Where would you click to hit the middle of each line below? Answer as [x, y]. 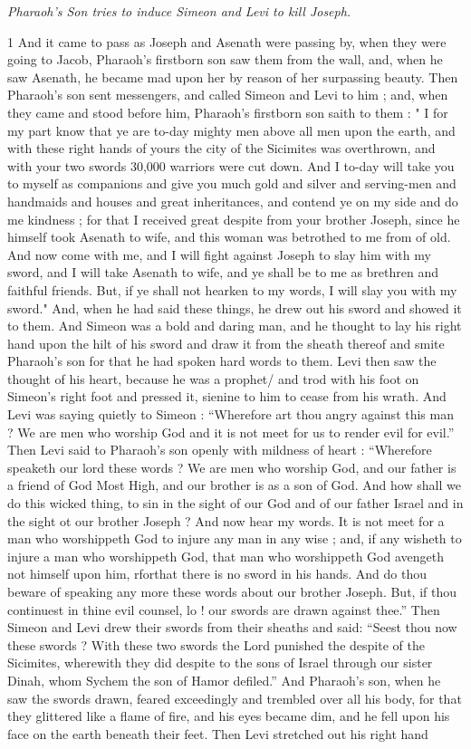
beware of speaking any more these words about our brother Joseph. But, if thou [232, 591]
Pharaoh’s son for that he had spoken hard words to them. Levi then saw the [222, 361]
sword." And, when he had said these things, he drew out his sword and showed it [235, 307]
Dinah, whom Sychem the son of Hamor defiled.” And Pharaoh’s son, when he [224, 680]
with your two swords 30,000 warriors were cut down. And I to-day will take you [231, 165]
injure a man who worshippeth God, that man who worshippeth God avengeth [226, 556]
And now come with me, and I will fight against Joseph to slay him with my [219, 254]
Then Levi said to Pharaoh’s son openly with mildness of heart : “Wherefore [220, 450]
